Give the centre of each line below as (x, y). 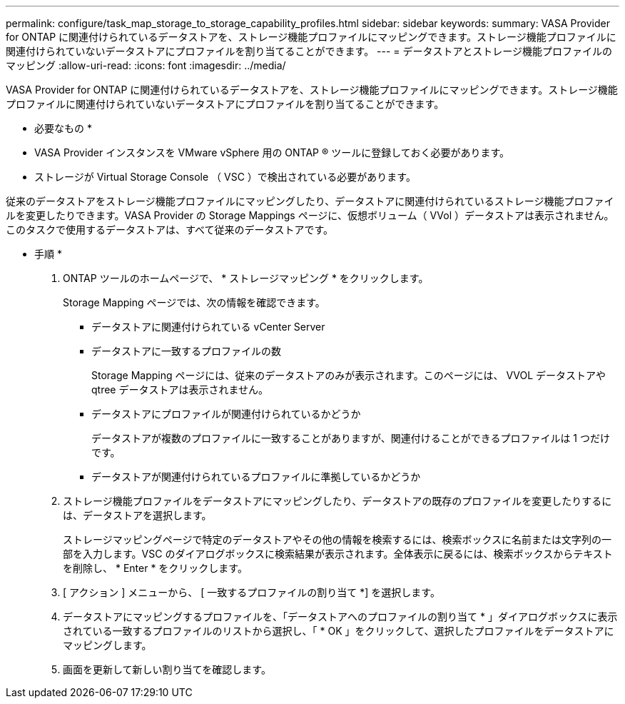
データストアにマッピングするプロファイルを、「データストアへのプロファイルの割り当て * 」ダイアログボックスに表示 (340, 617)
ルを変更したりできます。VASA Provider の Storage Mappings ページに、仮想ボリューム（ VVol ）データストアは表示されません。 (310, 215)
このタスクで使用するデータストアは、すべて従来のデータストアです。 (170, 230)
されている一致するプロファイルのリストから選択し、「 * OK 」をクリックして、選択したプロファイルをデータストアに (339, 631)
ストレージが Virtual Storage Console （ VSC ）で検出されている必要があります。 (225, 177)
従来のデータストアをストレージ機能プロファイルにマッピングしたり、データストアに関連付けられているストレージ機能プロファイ (310, 201)
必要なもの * (63, 128)
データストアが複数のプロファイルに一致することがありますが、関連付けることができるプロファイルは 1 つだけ (351, 438)
